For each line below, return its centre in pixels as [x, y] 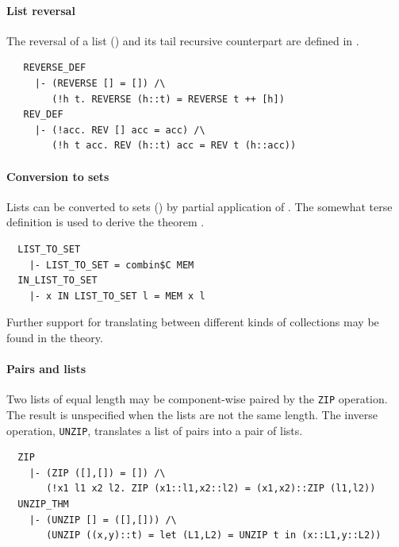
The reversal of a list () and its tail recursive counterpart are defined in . [183, 40]
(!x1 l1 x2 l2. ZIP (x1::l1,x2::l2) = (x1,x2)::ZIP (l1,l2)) [211, 489]
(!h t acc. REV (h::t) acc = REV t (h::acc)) [174, 146]
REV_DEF [43, 115]
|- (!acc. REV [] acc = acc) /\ [120, 130]
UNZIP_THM [43, 504]
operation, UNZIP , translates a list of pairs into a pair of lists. [155, 430]
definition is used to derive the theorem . [106, 222]
